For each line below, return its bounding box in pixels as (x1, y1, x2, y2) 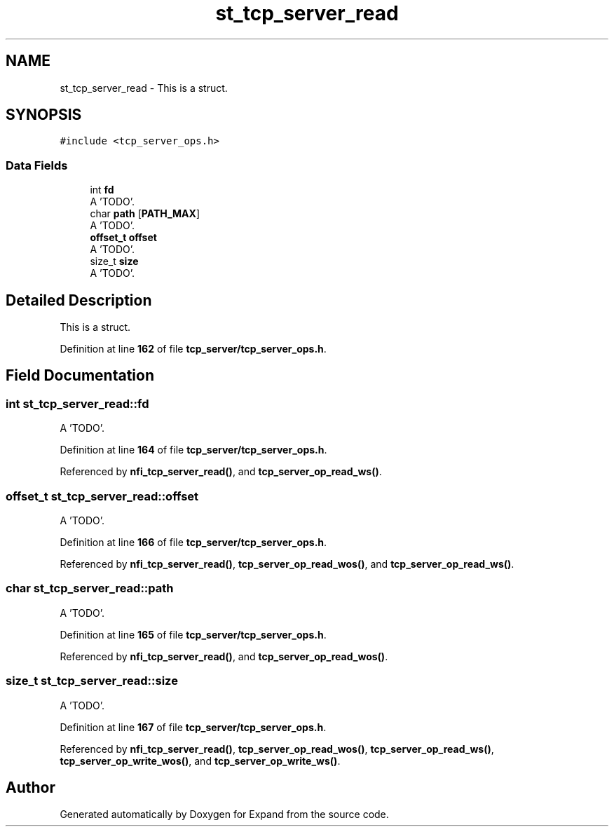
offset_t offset (90, 231, 157, 244)
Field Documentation (6, 367, 154, 385)
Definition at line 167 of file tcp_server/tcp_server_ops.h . (60, 721, 327, 733)
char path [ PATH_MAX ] (90, 207, 200, 220)
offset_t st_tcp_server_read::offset (6, 489, 199, 503)
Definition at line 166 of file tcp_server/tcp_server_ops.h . (60, 536, 327, 548)
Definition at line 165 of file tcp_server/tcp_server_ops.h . (60, 628, 327, 641)
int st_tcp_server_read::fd (6, 396, 149, 411)
